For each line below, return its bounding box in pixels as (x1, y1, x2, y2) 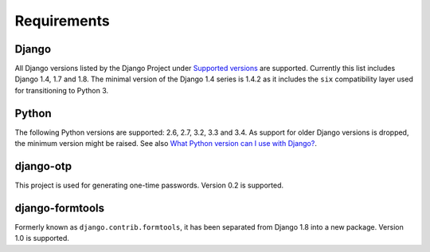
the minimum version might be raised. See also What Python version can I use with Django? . (14, 139, 318, 148)
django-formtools (14, 201, 105, 215)
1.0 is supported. (14, 234, 69, 243)
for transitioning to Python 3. (14, 85, 109, 95)
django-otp (14, 159, 72, 173)
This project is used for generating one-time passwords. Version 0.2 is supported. (14, 180, 284, 191)
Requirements (14, 12, 111, 30)
